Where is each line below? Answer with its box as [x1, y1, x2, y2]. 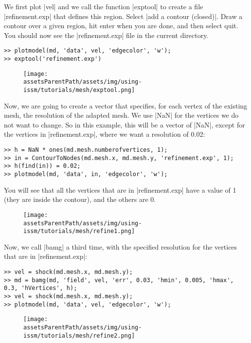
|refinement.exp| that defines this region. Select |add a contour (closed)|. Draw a [4, 11, 243, 21]
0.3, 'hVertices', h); [4, 285, 77, 292]
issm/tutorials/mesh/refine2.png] [23, 332, 135, 339]
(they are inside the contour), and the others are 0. [4, 194, 156, 204]
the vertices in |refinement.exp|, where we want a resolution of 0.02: [4, 129, 205, 139]
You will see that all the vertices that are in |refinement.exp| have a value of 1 [4, 184, 236, 195]
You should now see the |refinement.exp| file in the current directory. [4, 30, 209, 40]
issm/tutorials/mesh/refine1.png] [23, 228, 135, 235]
